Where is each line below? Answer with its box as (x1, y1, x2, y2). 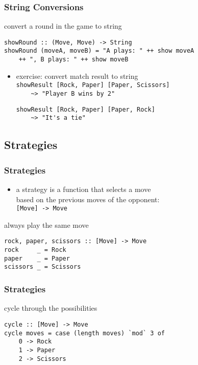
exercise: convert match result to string (16, 70, 138, 81)
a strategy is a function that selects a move (16, 184, 151, 194)
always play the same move (4, 219, 89, 230)
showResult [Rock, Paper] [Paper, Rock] (16, 105, 155, 113)
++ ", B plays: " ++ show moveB (18, 56, 129, 63)
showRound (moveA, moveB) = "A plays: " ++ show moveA (4, 47, 194, 55)
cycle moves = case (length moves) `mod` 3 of (4, 329, 165, 337)
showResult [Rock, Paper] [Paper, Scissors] (16, 81, 170, 89)
